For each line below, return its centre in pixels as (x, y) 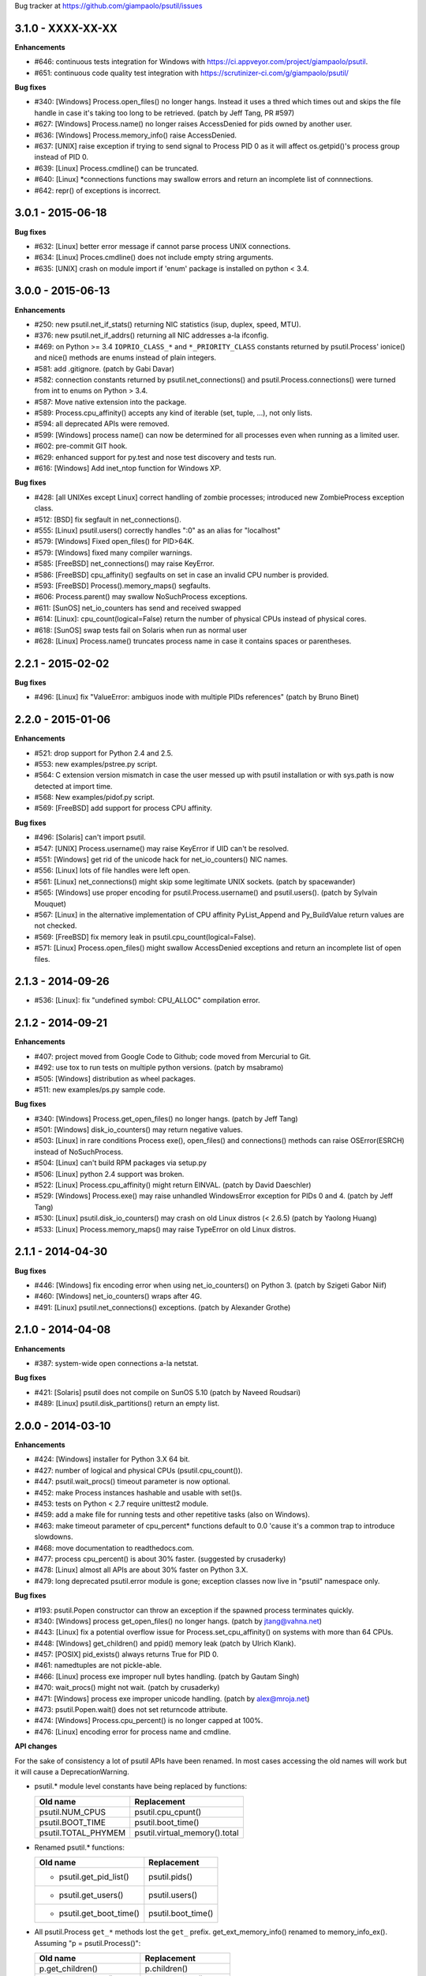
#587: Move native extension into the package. (110, 402)
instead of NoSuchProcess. (79, 1152)
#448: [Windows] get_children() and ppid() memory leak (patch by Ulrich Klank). (165, 1643)
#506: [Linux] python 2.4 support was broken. (109, 1174)
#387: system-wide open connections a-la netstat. (116, 1363)
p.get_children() (69, 1968)
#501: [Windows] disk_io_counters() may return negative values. (139, 1129)
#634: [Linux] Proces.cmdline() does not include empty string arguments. (154, 258)
